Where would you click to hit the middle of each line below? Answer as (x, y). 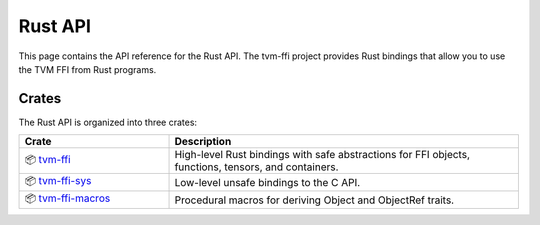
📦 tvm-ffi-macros (67, 198)
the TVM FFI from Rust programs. (87, 69)
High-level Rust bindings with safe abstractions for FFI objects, (322, 155)
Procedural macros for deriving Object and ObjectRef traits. (314, 200)
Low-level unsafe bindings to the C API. (267, 182)
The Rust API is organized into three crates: (108, 122)
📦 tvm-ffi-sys (58, 181)
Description (203, 142)
